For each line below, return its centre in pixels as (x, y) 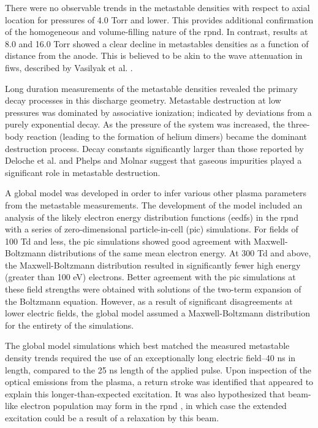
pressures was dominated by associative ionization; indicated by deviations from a (158, 112)
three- (299, 124)
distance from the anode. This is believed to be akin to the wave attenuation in (154, 55)
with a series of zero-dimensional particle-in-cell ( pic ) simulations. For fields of (152, 229)
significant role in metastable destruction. (83, 172)
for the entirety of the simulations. (70, 325)
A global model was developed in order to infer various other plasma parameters (156, 193)
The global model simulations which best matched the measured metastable (147, 346)
